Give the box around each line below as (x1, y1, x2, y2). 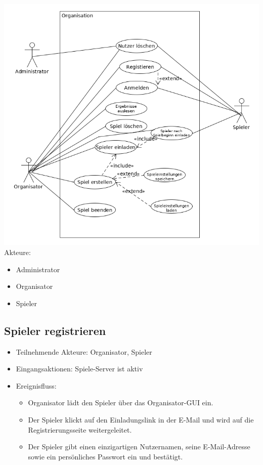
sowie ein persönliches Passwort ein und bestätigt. (28, 451, 183, 461)
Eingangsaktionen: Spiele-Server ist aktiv (16, 363, 143, 374)
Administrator (16, 264, 60, 274)
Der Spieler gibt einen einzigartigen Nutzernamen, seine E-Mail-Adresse (28, 441, 250, 452)
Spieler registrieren (4, 322, 106, 338)
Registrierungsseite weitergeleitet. (28, 424, 132, 435)
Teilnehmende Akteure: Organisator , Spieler (16, 346, 152, 357)
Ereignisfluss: (16, 380, 57, 391)
